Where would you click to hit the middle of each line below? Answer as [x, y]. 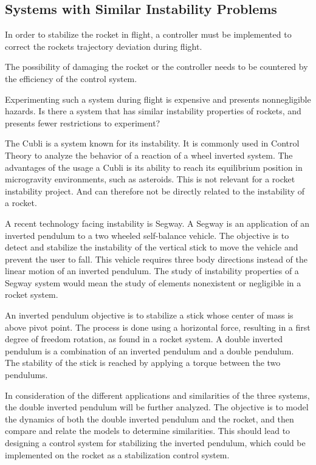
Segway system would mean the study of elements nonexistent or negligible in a [153, 282]
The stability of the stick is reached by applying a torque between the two [143, 363]
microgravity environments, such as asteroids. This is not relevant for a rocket [150, 179]
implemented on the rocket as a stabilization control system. [117, 454]
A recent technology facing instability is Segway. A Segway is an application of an [157, 223]
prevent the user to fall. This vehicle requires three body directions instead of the [156, 259]
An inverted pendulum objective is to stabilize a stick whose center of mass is [149, 315]
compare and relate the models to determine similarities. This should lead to [148, 431]
